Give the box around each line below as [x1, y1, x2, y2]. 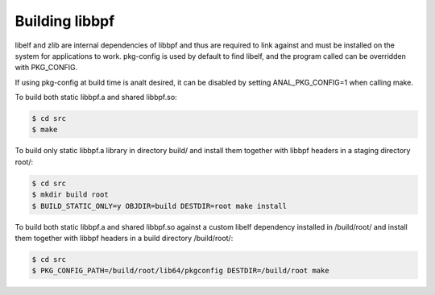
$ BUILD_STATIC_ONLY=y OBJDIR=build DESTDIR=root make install [31, 202, 288, 210]
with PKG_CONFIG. [14, 63, 78, 73]
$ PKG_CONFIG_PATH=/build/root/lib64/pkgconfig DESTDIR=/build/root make [31, 266, 329, 276]
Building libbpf [14, 12, 115, 30]
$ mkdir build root [31, 190, 109, 199]
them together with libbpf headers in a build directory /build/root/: [14, 234, 234, 243]
